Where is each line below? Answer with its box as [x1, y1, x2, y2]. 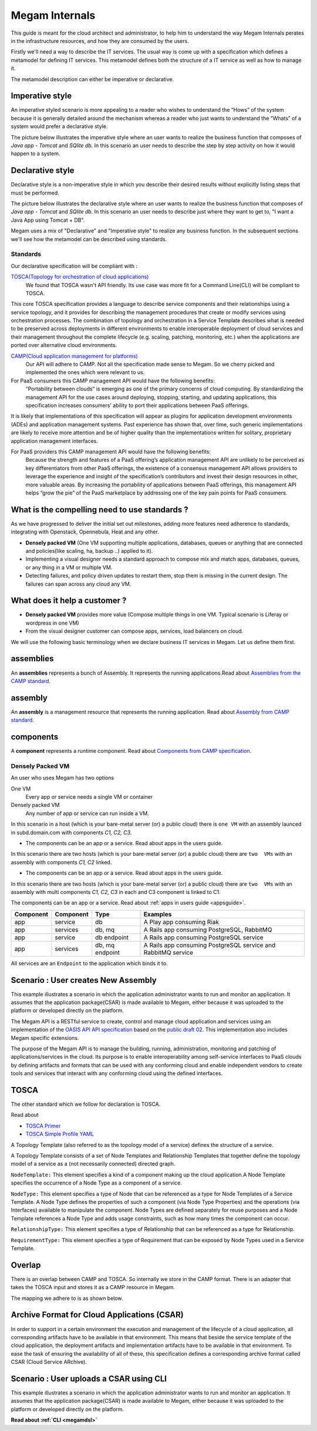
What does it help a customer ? [11, 596, 127, 606]
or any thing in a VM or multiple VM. [25, 563, 113, 571]
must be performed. [11, 189, 60, 196]
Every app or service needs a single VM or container [25, 793, 153, 800]
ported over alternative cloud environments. [11, 342, 117, 349]
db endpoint [95, 933, 129, 941]
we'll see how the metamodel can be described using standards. [11, 235, 167, 242]
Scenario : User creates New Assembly [11, 975, 157, 985]
